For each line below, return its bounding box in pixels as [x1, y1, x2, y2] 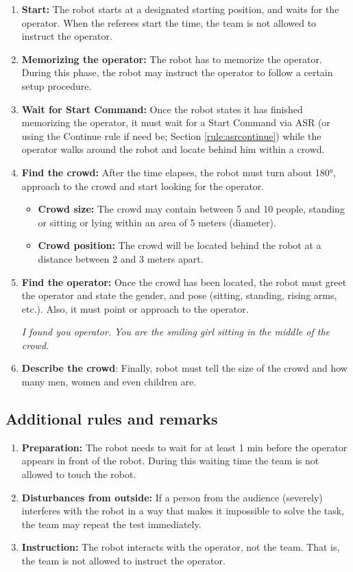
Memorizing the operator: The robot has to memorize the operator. [21, 51, 322, 66]
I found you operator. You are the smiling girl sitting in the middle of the [21, 324, 330, 339]
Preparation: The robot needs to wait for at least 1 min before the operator [21, 440, 348, 454]
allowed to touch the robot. [21, 467, 136, 481]
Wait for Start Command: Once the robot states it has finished [21, 102, 303, 116]
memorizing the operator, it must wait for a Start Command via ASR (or [21, 115, 330, 130]
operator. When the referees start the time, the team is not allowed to [21, 15, 317, 29]
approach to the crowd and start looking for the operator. [21, 178, 265, 193]
